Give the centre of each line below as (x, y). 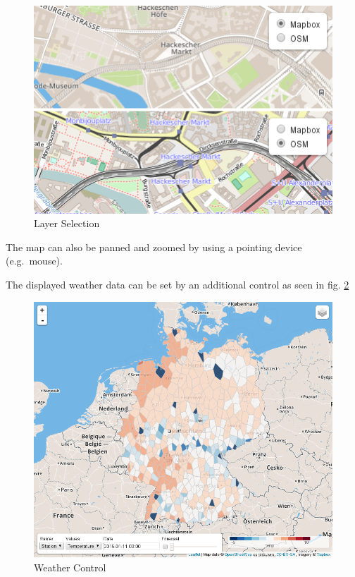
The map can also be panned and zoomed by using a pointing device (154, 247)
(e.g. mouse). (34, 261)
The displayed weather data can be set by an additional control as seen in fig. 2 (177, 285)
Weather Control (70, 567)
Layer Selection (67, 223)
